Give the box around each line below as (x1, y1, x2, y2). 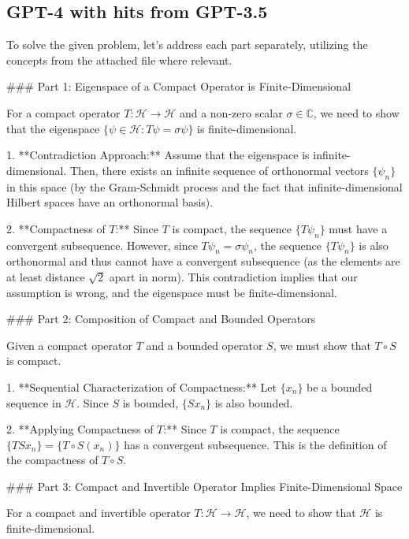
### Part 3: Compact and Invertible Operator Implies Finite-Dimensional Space (6, 478, 403, 494)
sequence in (6, 394, 61, 411)
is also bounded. (214, 394, 293, 411)
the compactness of (6, 452, 99, 468)
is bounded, (122, 394, 179, 411)
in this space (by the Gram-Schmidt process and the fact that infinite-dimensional (6, 178, 403, 195)
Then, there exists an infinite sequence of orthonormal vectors (69, 162, 369, 178)
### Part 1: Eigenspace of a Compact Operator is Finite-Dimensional (6, 78, 351, 95)
